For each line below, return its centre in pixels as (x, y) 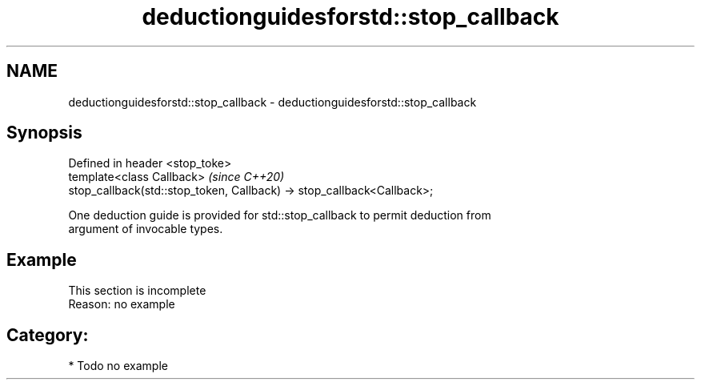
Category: (48, 335)
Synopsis (44, 133)
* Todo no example (118, 366)
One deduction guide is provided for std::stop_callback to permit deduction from (280, 215)
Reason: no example (122, 304)
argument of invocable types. (146, 229)
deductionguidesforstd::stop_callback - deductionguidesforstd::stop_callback (272, 102)
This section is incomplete (137, 291)
